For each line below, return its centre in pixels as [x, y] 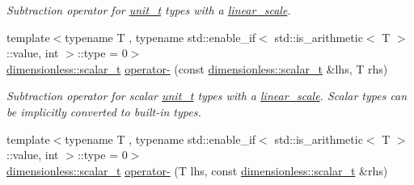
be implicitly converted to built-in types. [104, 111]
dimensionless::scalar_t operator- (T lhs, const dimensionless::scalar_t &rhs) [197, 170]
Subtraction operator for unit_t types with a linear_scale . [149, 10]
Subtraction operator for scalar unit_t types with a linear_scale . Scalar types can [207, 96]
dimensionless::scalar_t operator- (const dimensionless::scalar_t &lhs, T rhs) [197, 68]
